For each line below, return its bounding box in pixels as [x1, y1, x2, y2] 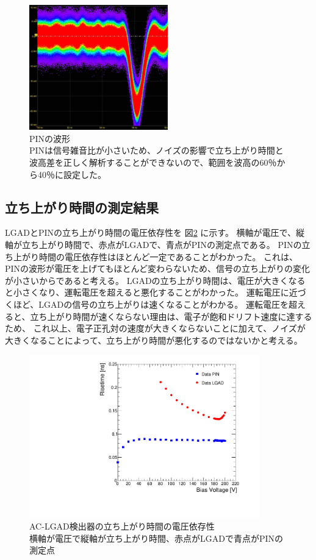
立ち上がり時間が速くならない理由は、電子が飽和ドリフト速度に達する [30, 310, 312, 322]
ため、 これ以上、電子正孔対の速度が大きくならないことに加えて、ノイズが [5, 322, 306, 335]
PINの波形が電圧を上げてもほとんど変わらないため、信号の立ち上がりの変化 [5, 262, 310, 275]
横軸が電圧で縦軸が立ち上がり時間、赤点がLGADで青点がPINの [29, 531, 284, 544]
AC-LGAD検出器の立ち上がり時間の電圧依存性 [29, 520, 215, 533]
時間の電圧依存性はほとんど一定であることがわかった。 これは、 [38, 250, 298, 263]
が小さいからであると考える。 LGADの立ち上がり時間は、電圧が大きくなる [5, 274, 306, 286]
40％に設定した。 [37, 168, 106, 180]
